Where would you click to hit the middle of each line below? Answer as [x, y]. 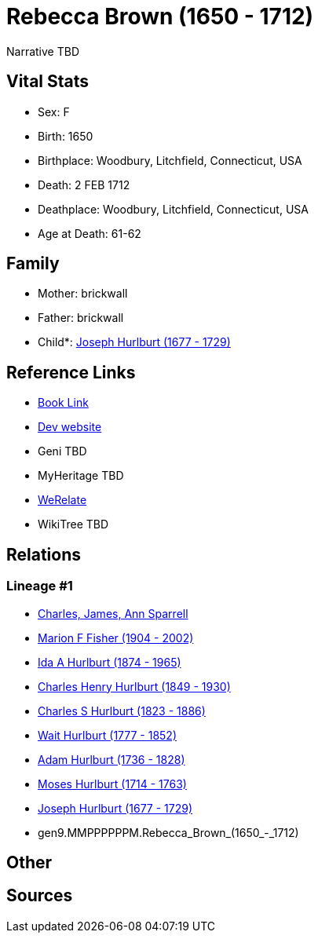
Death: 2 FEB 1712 [84, 185]
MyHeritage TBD [81, 476]
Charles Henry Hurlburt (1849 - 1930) [134, 686]
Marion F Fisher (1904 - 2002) [116, 638]
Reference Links [71, 372]
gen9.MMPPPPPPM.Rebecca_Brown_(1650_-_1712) [168, 832]
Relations [44, 554]
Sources [40, 896]
